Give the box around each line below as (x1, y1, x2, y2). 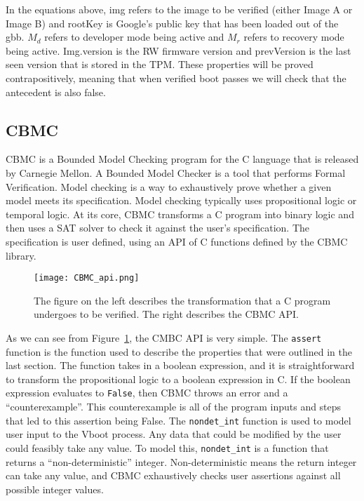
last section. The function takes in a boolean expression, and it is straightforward (6, 358, 355, 373)
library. (6, 248, 36, 262)
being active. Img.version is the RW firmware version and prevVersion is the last (6, 43, 351, 58)
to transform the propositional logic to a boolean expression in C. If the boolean (6, 371, 351, 386)
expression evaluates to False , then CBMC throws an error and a (6, 385, 288, 400)
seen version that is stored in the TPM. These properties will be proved (6, 57, 314, 72)
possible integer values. (6, 481, 104, 496)
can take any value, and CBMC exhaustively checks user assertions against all (6, 468, 341, 483)
